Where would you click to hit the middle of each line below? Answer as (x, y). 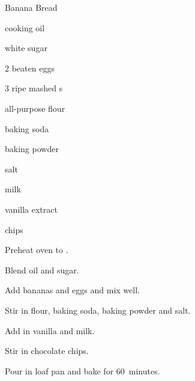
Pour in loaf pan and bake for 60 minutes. (82, 370)
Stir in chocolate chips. (47, 351)
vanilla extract (31, 209)
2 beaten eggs (30, 68)
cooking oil (25, 27)
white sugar (26, 48)
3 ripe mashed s (34, 88)
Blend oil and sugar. (42, 270)
